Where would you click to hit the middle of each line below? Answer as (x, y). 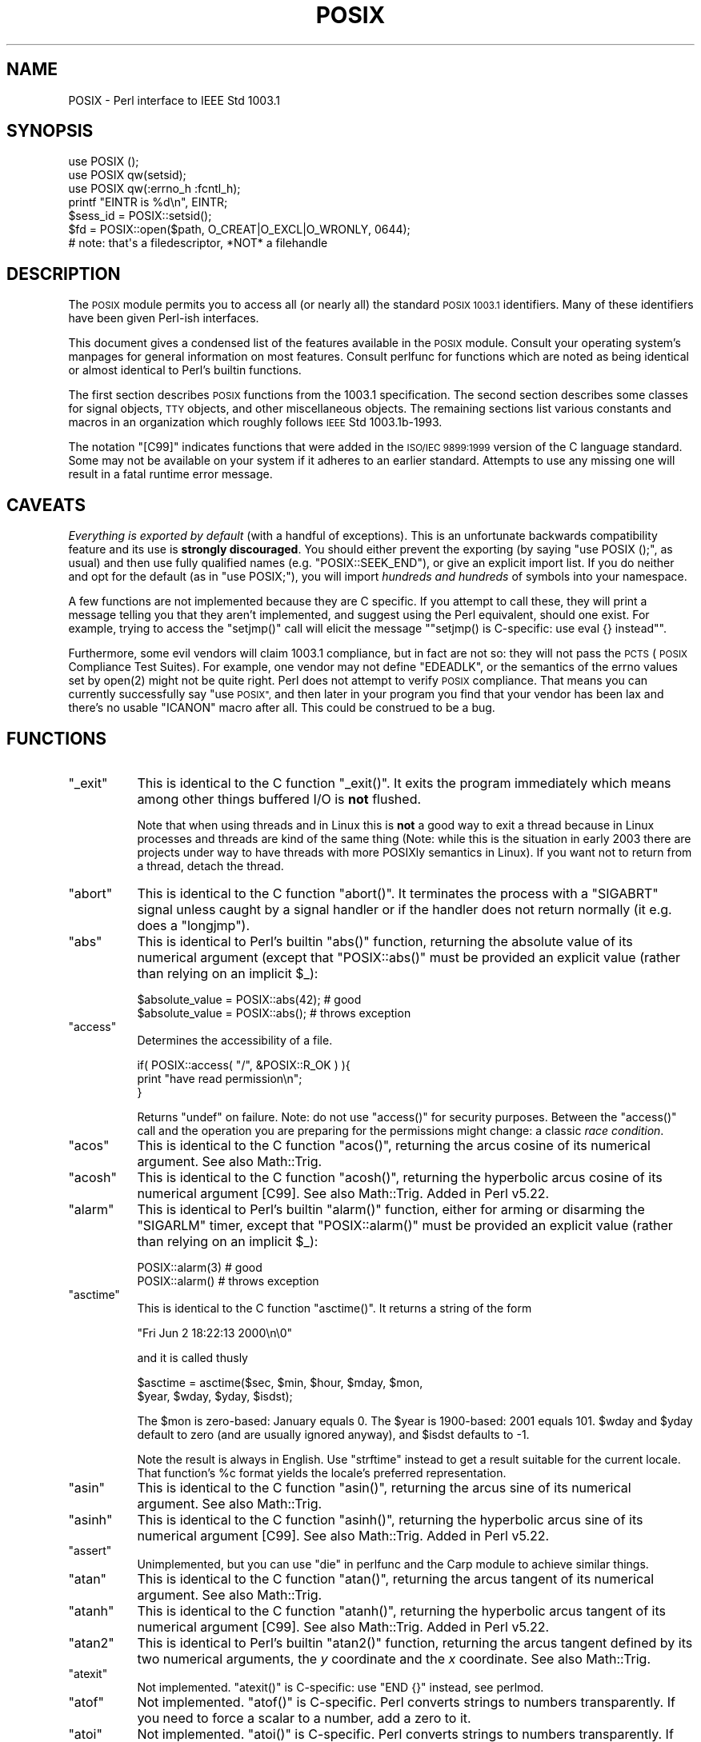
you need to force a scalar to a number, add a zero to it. (304, 1718)
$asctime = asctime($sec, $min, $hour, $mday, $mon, (280, 1382)
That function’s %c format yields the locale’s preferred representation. (322, 1472)
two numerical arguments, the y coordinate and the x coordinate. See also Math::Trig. (394, 1658)
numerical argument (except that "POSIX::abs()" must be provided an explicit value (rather (409, 957)
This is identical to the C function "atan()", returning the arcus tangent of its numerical (396, 1578)
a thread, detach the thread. (210, 865)
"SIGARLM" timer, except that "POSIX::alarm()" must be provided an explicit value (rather (405, 1225)
